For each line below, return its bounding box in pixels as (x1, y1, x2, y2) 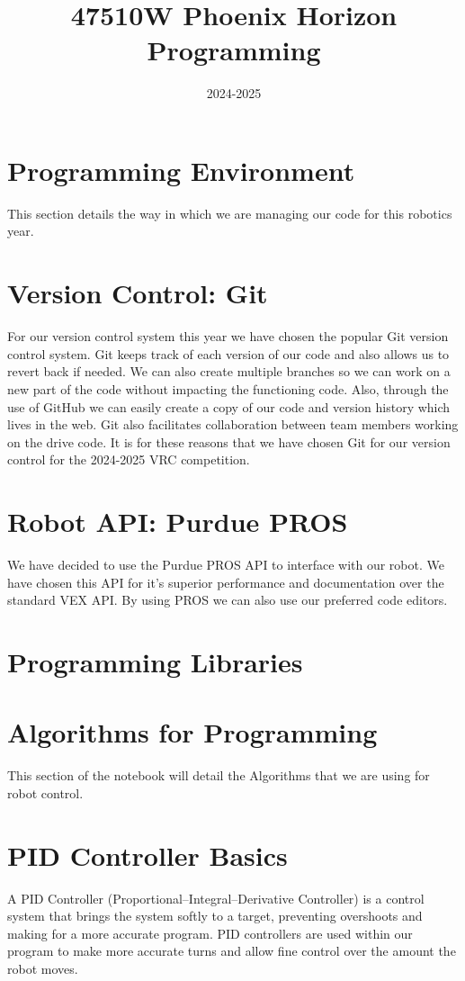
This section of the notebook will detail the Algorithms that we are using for (7, 766, 430, 785)
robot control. (7, 783, 84, 802)
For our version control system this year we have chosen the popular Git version (7, 327, 449, 346)
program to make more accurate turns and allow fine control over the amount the (7, 941, 456, 960)
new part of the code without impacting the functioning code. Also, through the (7, 379, 449, 398)
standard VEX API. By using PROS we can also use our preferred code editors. (7, 590, 448, 609)
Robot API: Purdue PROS (7, 503, 348, 540)
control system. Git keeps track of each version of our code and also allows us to (7, 344, 450, 363)
